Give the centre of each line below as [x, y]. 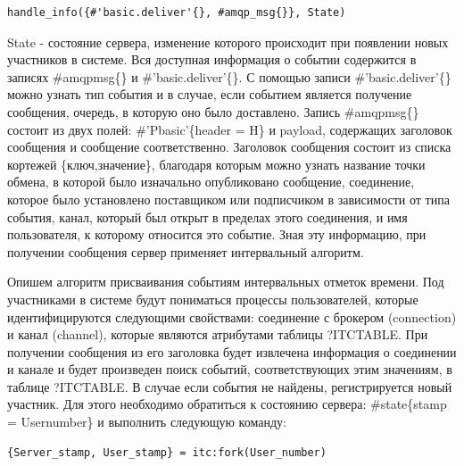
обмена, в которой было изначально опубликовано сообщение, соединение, [211, 182]
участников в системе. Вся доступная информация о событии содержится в [212, 59]
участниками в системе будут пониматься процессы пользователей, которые [213, 299]
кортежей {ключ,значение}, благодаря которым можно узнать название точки [216, 164]
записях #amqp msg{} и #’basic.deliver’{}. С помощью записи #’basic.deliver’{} [229, 76]
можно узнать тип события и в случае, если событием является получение [210, 94]
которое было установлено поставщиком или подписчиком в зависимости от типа [228, 199]
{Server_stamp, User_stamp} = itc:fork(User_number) [167, 452]
